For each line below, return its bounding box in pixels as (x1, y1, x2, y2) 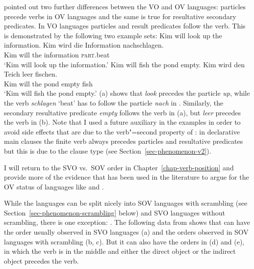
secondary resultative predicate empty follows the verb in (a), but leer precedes (4, 107, 241, 117)
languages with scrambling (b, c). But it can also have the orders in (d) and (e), (4, 236, 245, 246)
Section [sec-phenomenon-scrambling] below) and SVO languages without (4, 207, 226, 217)
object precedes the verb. (4, 255, 79, 266)
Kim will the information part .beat (4, 49, 110, 59)
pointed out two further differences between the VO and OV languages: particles (4, 1, 246, 11)
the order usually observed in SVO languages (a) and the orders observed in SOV (4, 227, 249, 237)
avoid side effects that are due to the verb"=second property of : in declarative (4, 126, 240, 136)
